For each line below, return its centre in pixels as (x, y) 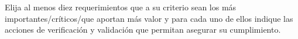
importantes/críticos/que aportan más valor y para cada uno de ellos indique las (149, 18)
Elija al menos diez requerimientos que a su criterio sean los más (121, 7)
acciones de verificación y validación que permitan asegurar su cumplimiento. (143, 30)
